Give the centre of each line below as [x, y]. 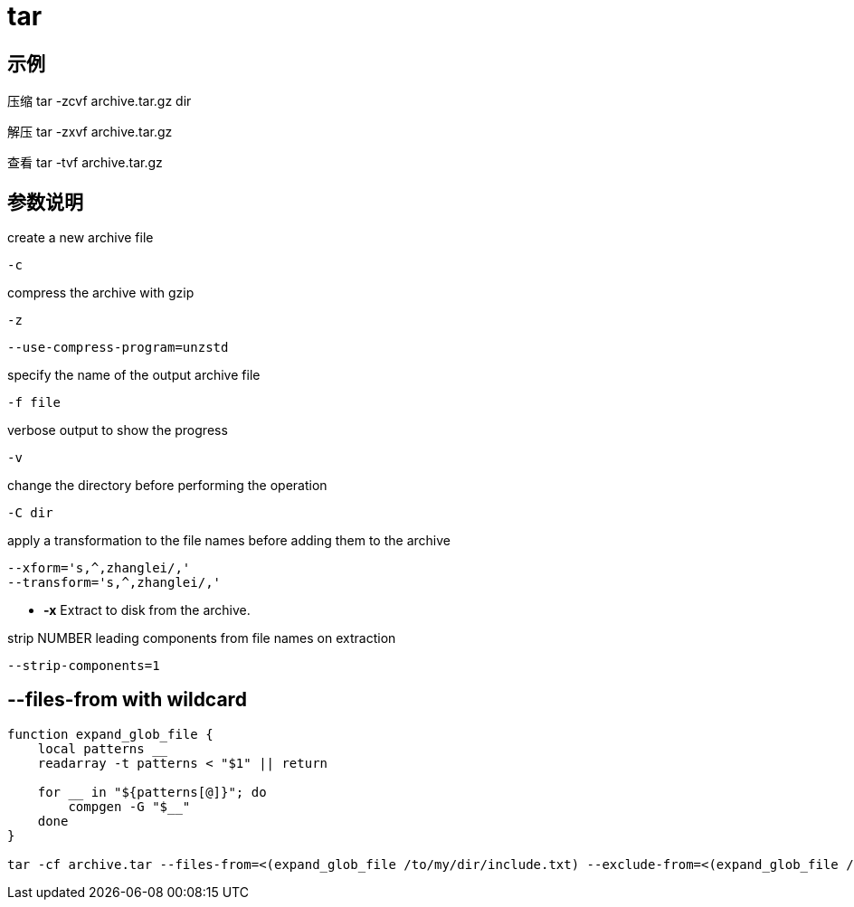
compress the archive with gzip [101, 293]
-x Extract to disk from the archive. [147, 610]
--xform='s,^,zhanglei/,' [99, 568]
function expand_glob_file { [110, 734]
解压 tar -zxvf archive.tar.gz [90, 132]
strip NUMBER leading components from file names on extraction [202, 638]
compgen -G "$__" [129, 806]
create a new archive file [81, 238]
